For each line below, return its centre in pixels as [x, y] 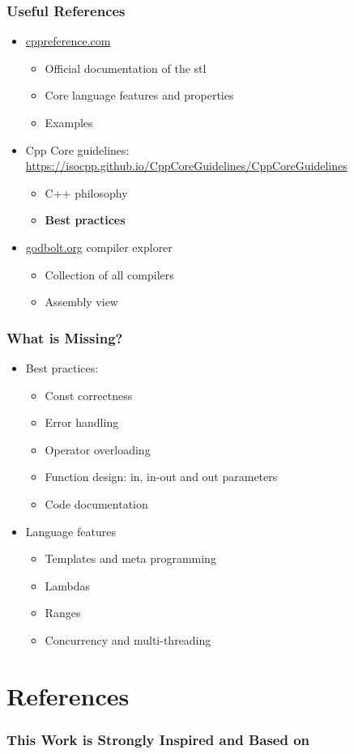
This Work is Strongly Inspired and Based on [158, 739]
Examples [69, 122]
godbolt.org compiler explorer [99, 247]
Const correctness [89, 395]
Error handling [82, 422]
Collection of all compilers [109, 274]
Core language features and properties [139, 95]
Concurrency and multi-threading [128, 639]
